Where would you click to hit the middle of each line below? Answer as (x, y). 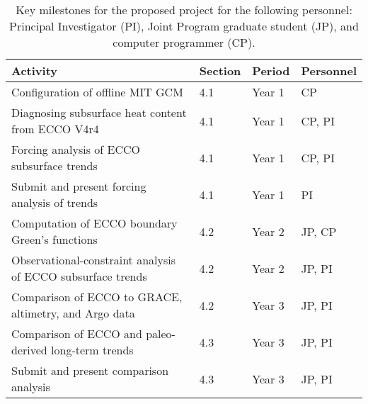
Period (271, 71)
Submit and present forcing (79, 186)
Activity (34, 71)
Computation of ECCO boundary (94, 223)
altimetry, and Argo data (73, 313)
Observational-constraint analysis (94, 260)
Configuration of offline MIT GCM (97, 92)
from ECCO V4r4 (55, 129)
